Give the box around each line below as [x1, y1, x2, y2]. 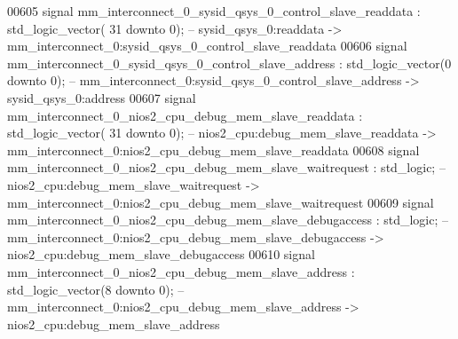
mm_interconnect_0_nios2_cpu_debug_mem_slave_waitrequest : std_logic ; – [7, 158, 446, 177]
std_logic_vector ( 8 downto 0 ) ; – [7, 280, 185, 298]
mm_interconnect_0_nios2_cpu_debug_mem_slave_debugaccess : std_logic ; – [7, 210, 449, 229]
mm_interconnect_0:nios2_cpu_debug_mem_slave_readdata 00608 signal [7, 140, 420, 159]
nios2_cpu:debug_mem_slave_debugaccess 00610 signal [7, 245, 315, 264]
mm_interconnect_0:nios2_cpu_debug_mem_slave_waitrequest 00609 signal [7, 193, 434, 211]
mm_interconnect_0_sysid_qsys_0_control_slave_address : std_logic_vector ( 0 [7, 53, 452, 72]
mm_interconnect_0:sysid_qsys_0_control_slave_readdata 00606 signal [7, 36, 407, 55]
